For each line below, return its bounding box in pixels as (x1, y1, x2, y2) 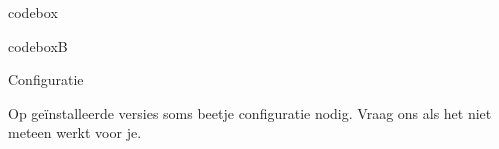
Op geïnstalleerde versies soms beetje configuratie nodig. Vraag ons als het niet (8, 102, 492, 123)
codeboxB (8, 35, 68, 56)
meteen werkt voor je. (8, 122, 142, 143)
